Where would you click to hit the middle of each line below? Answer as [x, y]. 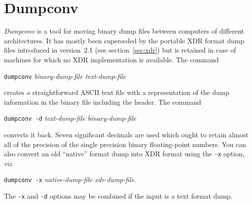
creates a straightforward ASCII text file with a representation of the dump [117, 92]
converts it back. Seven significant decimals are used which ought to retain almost [126, 134]
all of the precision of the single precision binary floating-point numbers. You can [125, 144]
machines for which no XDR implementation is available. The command [111, 59]
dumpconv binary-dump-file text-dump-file [65, 76]
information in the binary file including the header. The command [103, 102]
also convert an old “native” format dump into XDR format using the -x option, [124, 154]
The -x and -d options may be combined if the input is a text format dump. [118, 196]
